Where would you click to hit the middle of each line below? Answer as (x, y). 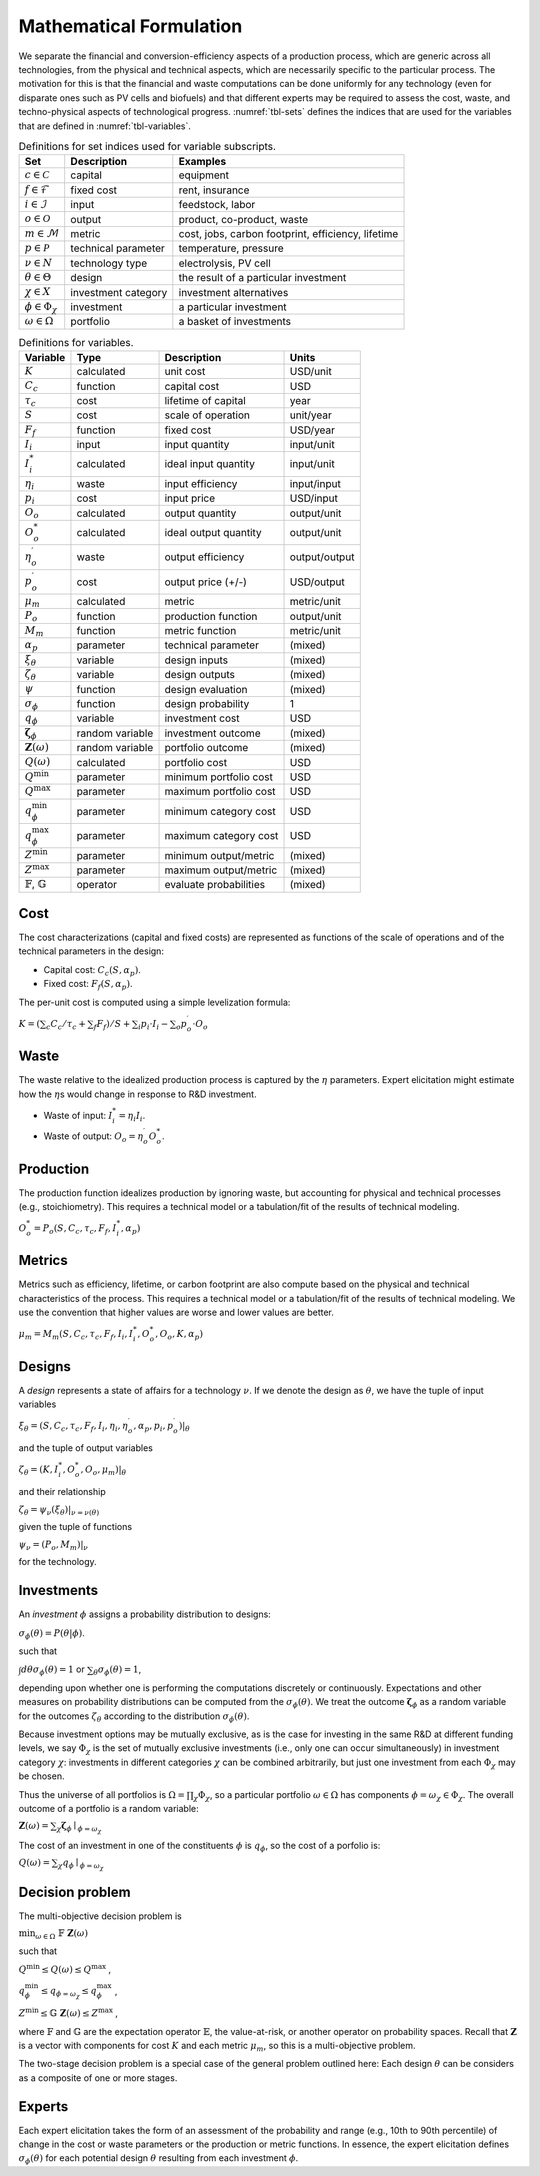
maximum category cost (221, 836)
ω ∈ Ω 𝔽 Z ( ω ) (62, 1934)
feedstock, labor (217, 205)
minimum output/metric (219, 855)
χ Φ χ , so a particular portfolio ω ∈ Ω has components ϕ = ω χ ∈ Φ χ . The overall (353, 1795)
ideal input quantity (209, 464)
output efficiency (204, 557)
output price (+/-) (205, 582)
